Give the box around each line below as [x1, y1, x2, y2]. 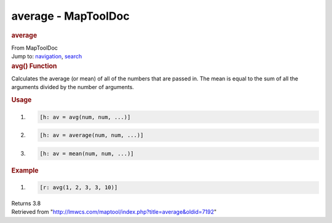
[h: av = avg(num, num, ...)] [39, 114, 131, 120]
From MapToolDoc [11, 44, 58, 52]
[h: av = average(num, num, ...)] [39, 132, 144, 139]
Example [11, 166, 39, 174]
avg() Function [11, 61, 57, 70]
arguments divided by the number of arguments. [11, 84, 135, 91]
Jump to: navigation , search [11, 53, 82, 60]
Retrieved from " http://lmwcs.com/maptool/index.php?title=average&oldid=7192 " [11, 208, 217, 216]
